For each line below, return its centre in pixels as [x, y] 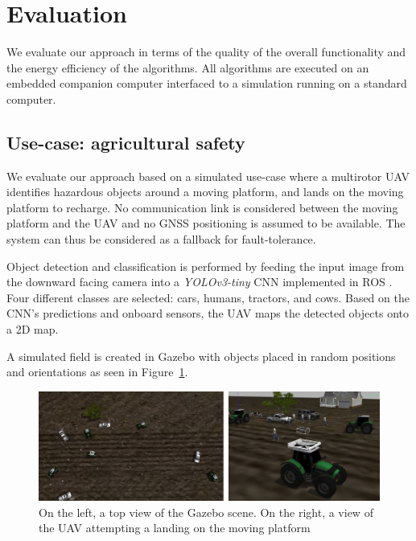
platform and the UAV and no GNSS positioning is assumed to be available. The [206, 223]
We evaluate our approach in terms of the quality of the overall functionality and [206, 52]
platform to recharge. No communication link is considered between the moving [202, 207]
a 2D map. [33, 329]
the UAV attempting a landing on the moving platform [175, 528]
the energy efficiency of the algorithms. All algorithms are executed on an [188, 67]
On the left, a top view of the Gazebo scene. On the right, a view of [206, 512]
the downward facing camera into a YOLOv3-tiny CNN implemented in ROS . [200, 282]
